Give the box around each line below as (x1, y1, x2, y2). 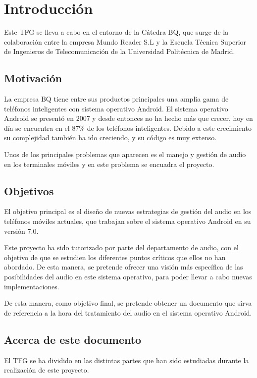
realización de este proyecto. (4, 365, 89, 375)
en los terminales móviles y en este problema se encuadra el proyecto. (4, 159, 214, 169)
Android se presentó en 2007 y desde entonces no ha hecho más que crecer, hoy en (4, 113, 253, 123)
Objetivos (4, 183, 54, 198)
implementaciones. (4, 281, 59, 291)
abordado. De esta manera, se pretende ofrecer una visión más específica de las (4, 262, 243, 272)
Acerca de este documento (4, 331, 142, 347)
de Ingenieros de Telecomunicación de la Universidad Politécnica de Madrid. (4, 46, 235, 56)
